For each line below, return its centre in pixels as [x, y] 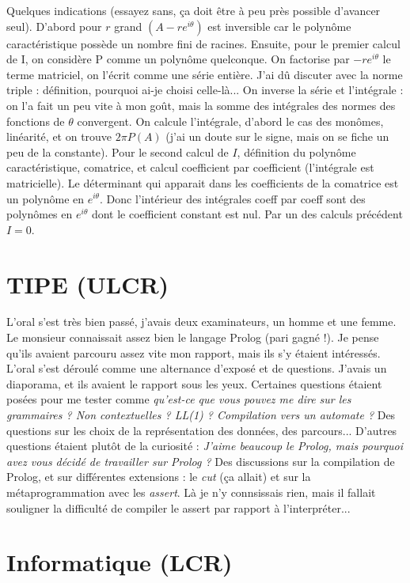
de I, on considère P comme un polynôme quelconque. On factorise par [178, 59]
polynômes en [40, 214]
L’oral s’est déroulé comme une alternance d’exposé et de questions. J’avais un [197, 368]
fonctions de [36, 121]
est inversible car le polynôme [279, 26]
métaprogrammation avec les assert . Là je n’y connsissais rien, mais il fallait [191, 492]
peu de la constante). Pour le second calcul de [118, 151]
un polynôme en [46, 198]
